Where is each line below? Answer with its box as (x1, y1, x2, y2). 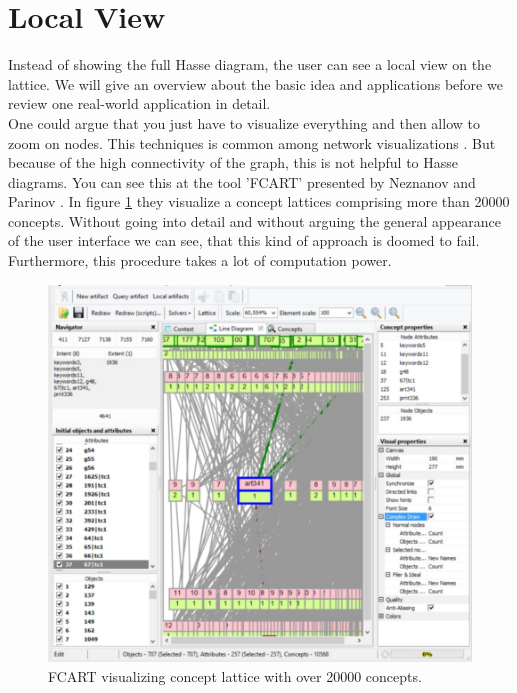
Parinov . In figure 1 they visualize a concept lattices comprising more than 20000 (8, 191, 510, 212)
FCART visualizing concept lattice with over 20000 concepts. (48, 665, 422, 686)
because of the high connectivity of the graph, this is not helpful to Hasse (8, 152, 458, 173)
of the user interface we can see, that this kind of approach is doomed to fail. (8, 230, 480, 251)
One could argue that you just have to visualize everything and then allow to (8, 112, 480, 133)
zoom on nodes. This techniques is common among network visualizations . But (8, 132, 496, 153)
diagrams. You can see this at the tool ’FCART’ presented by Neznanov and (8, 171, 476, 192)
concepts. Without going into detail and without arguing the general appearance (8, 210, 501, 231)
